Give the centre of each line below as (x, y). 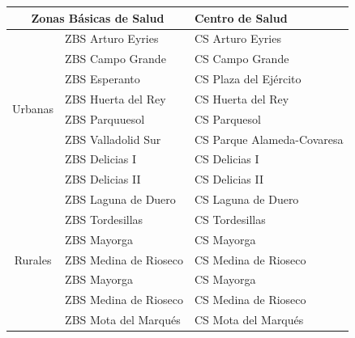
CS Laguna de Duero (246, 199)
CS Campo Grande (242, 59)
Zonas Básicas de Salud (98, 17)
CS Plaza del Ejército (248, 79)
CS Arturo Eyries (237, 38)
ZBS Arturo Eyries (112, 38)
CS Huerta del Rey (242, 98)
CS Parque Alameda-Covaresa (269, 139)
